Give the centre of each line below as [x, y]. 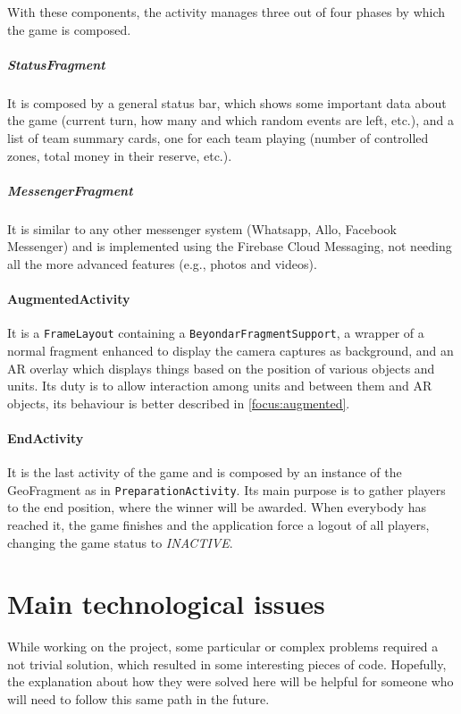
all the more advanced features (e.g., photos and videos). [162, 263]
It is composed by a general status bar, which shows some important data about [227, 102]
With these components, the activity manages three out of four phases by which [226, 12]
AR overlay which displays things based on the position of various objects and [221, 368]
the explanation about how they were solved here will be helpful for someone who [230, 681]
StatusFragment [56, 64]
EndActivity [46, 437]
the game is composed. [69, 29]
